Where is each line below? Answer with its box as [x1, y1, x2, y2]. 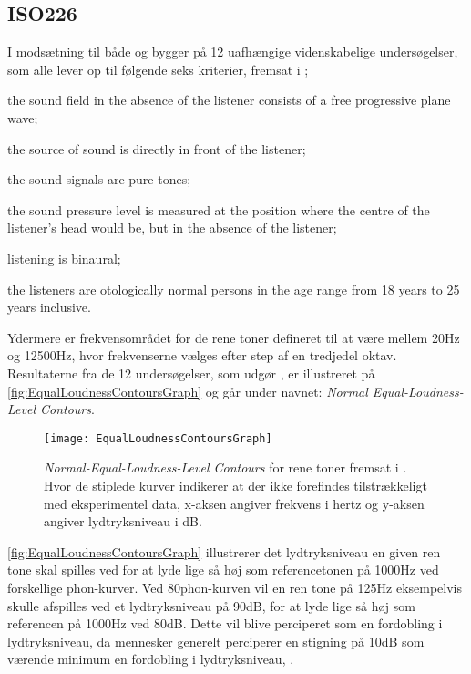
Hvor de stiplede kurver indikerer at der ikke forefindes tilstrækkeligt [44, 475, 427, 494]
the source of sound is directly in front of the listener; [7, 139, 306, 158]
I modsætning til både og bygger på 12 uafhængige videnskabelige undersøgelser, [7, 42, 458, 61]
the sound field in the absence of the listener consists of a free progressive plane [7, 90, 451, 109]
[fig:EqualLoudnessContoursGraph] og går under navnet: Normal [7, 381, 368, 400]
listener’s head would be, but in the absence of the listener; [7, 218, 337, 237]
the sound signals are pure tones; [7, 170, 191, 189]
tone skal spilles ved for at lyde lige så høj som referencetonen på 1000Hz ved [7, 560, 439, 579]
